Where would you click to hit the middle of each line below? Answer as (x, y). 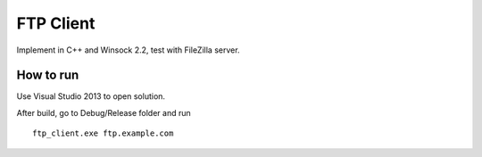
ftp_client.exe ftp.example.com (103, 133)
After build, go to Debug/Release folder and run (104, 112)
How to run (48, 75)
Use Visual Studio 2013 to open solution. (91, 96)
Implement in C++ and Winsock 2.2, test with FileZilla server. (128, 50)
